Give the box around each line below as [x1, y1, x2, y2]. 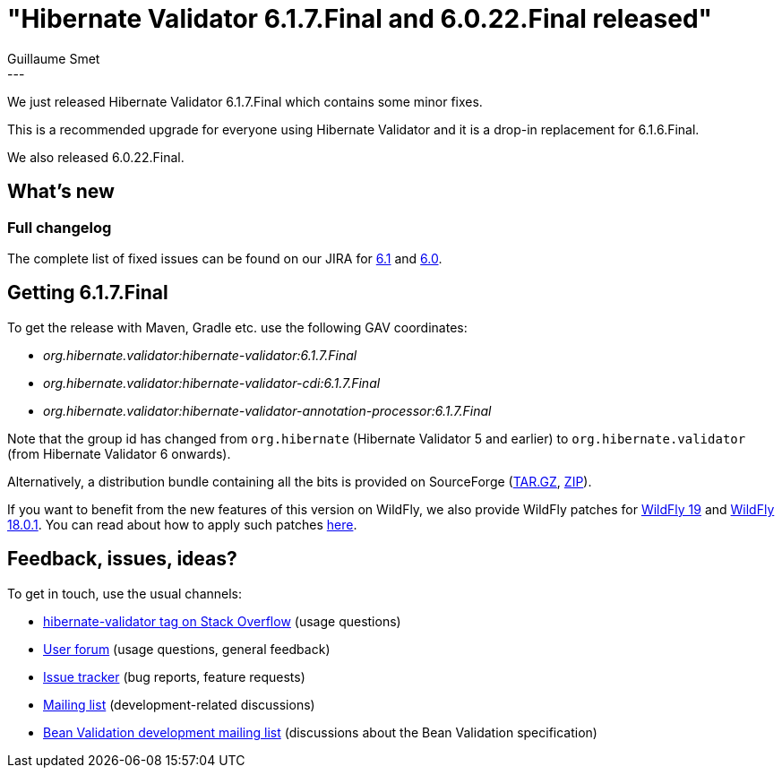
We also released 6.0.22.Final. [7, 149, 185, 165]
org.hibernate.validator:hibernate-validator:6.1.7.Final [43, 347, 357, 363]
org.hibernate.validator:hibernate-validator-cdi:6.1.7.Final [43, 375, 381, 391]
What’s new [7, 180, 115, 203]
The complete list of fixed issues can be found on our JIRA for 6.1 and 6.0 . [7, 250, 443, 266]
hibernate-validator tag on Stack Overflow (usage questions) [43, 613, 401, 629]
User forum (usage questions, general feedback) [43, 641, 331, 657]
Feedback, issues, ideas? [7, 547, 237, 571]
